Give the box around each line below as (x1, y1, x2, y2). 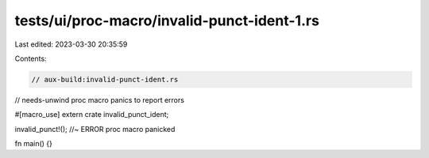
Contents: (14, 54, 47, 63)
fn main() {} (14, 139, 53, 149)
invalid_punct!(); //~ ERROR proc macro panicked (14, 124, 176, 134)
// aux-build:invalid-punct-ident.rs (31, 75, 179, 84)
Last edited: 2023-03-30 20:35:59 (14, 39, 128, 49)
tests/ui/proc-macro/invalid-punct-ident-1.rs (14, 12, 319, 29)
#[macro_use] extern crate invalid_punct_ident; (14, 110, 169, 119)
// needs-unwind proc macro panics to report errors (14, 95, 184, 104)
